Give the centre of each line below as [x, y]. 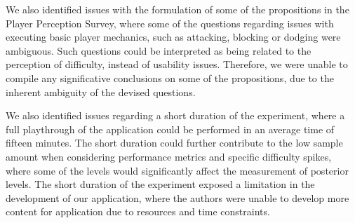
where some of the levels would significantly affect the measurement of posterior [177, 170]
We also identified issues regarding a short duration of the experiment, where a [175, 115]
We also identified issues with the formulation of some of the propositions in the [177, 9]
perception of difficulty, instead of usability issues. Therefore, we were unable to [177, 64]
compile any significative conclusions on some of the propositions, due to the [170, 77]
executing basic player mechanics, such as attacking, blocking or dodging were [173, 37]
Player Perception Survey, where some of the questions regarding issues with [170, 23]
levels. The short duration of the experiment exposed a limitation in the [160, 184]
